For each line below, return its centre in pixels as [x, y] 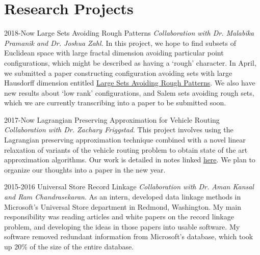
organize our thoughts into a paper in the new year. [85, 169]
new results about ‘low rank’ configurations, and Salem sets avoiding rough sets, [129, 92]
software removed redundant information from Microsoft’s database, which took [129, 236]
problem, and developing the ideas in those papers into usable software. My [122, 226]
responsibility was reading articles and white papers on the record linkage [119, 217]
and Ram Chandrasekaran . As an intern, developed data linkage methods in [123, 197]
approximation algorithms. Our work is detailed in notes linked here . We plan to [130, 160]
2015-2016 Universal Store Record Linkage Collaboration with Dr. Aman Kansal [129, 187]
